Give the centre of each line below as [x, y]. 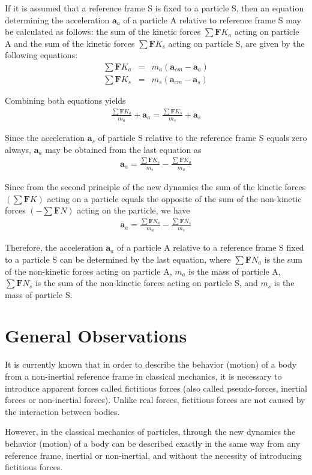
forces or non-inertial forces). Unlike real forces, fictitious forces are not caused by [155, 400]
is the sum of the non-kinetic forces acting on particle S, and [146, 283]
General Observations [96, 336]
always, [18, 149]
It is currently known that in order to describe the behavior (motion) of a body [151, 364]
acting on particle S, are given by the [236, 43]
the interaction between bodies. [62, 411]
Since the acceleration [45, 138]
